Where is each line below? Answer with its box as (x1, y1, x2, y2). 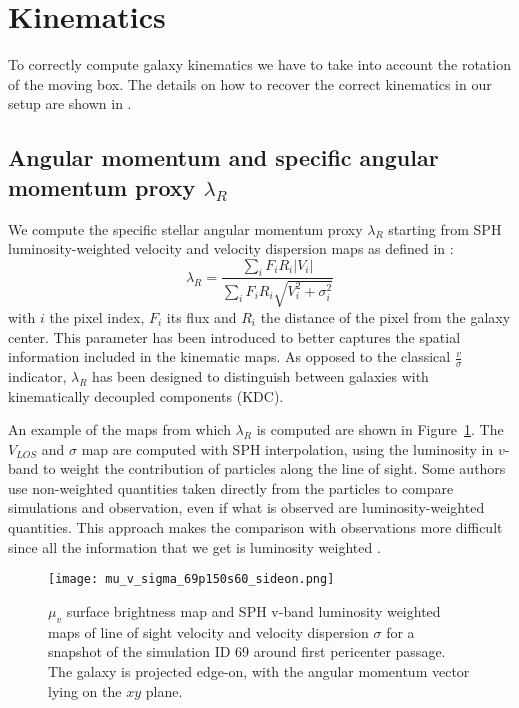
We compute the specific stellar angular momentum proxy (8, 218, 363, 239)
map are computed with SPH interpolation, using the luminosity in (81, 438, 494, 459)
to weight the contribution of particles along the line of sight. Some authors (43, 458, 506, 479)
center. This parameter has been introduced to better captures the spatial (8, 326, 461, 347)
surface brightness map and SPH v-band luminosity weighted (66, 600, 441, 621)
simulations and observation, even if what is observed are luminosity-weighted (8, 497, 485, 518)
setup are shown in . (8, 93, 132, 114)
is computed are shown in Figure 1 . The (256, 419, 504, 440)
